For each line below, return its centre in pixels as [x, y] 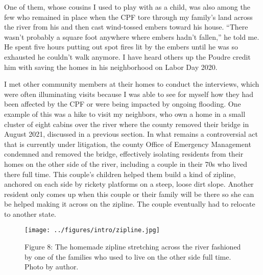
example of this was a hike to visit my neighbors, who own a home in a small [125, 114]
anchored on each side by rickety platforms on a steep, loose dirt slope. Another [129, 184]
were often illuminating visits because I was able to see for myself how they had [129, 94]
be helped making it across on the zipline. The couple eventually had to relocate [130, 204]
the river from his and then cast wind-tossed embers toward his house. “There [126, 27]
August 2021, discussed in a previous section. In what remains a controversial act [131, 134]
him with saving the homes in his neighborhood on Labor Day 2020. [111, 67]
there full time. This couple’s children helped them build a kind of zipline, [120, 174]
